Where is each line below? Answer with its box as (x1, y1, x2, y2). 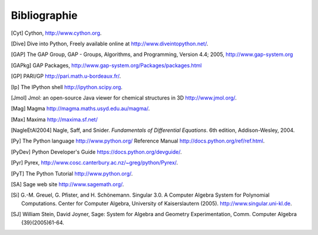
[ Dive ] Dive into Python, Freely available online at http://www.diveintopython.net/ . (11, 40, 208, 47)
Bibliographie (11, 9, 78, 22)
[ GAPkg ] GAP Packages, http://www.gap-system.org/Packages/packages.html (11, 62, 202, 69)
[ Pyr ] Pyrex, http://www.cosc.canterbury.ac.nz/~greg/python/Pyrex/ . (11, 159, 178, 166)
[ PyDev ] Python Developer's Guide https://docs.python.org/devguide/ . (11, 148, 182, 155)
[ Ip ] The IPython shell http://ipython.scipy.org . (11, 83, 123, 91)
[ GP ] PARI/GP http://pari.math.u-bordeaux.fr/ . (11, 72, 121, 80)
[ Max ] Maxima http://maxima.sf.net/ (11, 115, 98, 123)
